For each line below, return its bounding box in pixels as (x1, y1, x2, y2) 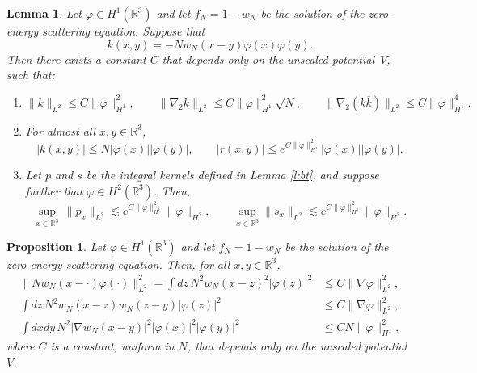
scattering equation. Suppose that (42, 23, 205, 39)
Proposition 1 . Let (6, 237, 106, 254)
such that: (6, 66, 55, 83)
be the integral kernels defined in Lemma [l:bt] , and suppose (86, 166, 379, 183)
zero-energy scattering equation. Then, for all (6, 255, 230, 272)
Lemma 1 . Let (6, 5, 82, 21)
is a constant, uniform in (50, 337, 175, 354)
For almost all (25, 122, 96, 139)
